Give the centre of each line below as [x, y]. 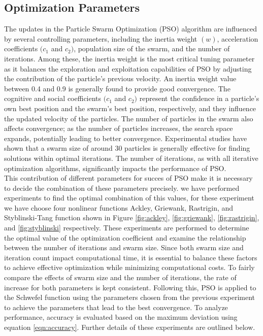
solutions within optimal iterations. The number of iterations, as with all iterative [131, 158]
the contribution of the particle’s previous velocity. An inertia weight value [120, 78]
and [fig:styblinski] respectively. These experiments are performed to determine [127, 228]
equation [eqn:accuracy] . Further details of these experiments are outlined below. [130, 327]
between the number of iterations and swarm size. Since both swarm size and [124, 247]
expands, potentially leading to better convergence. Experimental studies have [126, 138]
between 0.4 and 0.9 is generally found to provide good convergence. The [117, 88]
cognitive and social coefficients [53, 98]
